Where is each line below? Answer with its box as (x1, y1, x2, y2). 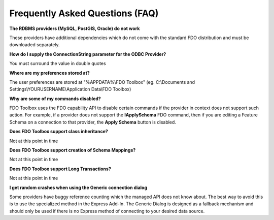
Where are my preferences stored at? (9, 70, 90, 76)
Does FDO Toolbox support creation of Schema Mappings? (9, 147, 136, 153)
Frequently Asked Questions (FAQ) (9, 8, 159, 19)
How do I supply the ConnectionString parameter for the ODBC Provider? (9, 51, 166, 57)
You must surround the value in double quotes (9, 60, 106, 67)
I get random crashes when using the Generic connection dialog (9, 184, 147, 191)
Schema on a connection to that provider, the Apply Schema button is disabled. (9, 119, 176, 125)
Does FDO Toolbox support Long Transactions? (9, 166, 112, 172)
